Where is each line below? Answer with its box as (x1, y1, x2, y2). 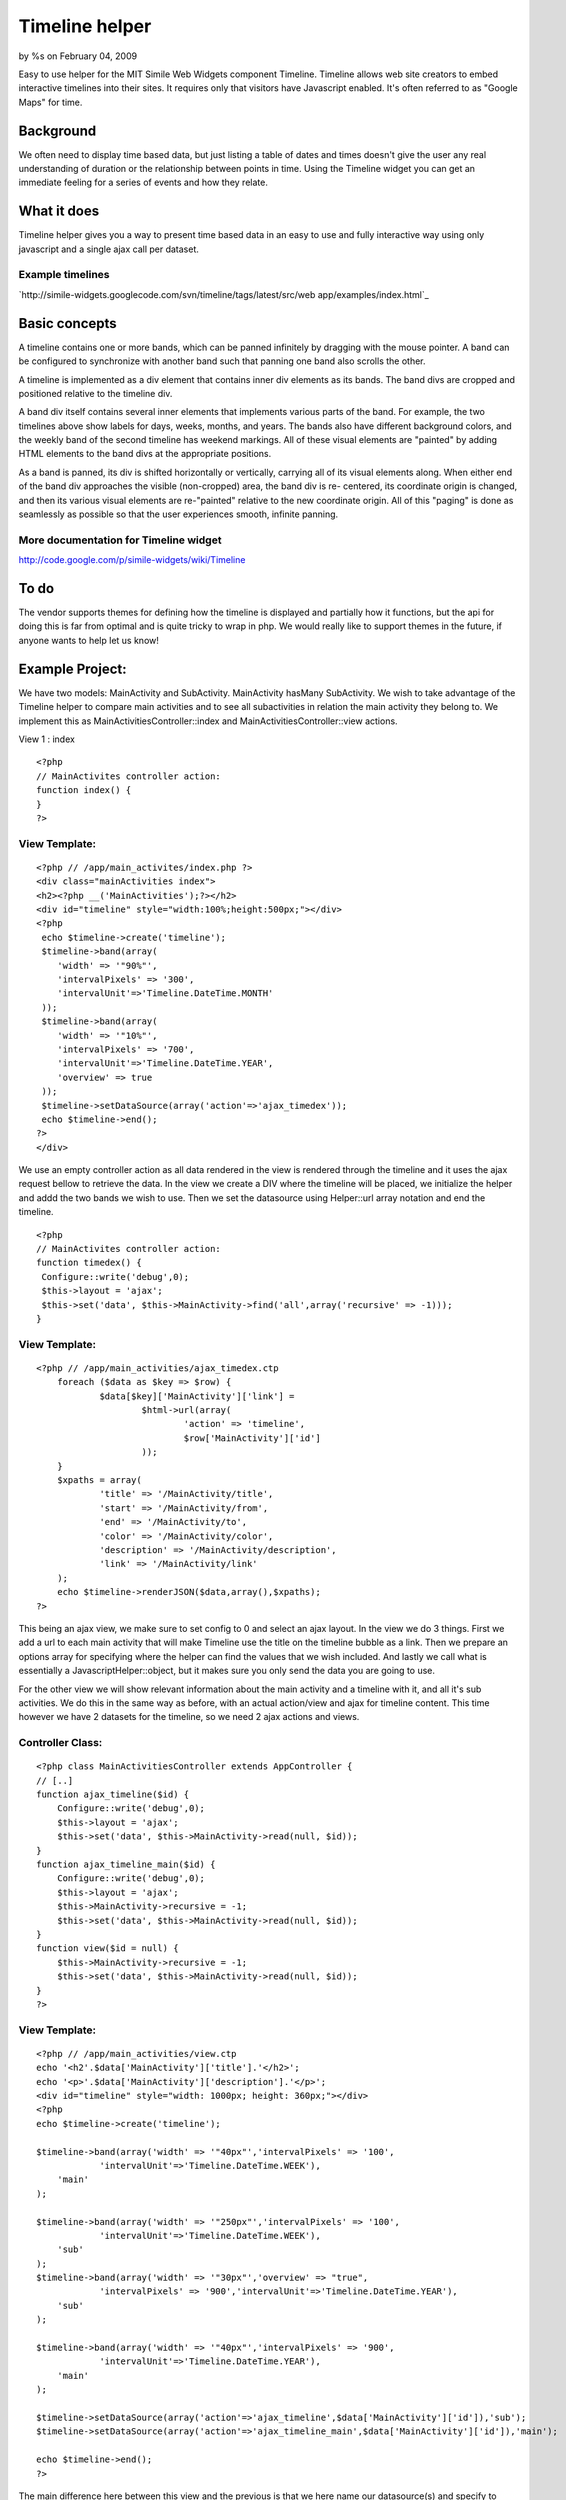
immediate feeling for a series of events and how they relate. (18, 176, 269, 189)
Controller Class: (18, 1736, 103, 1750)
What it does (18, 203, 100, 220)
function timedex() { (36, 1257, 142, 1269)
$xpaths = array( (56, 1475, 142, 1486)
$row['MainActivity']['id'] (183, 1432, 322, 1444)
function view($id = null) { (36, 1943, 179, 1954)
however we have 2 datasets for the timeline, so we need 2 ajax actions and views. (18, 1711, 360, 1723)
